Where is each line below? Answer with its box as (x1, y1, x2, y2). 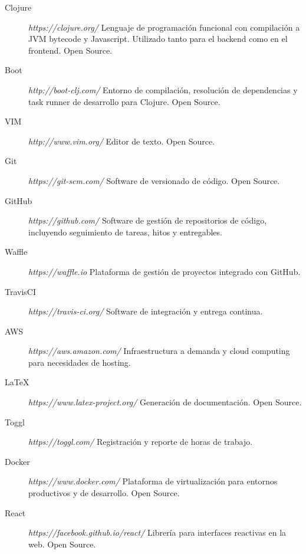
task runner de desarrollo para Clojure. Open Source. (28, 95, 221, 107)
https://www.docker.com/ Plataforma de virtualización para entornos (28, 475, 278, 487)
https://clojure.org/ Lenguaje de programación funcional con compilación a (28, 21, 300, 33)
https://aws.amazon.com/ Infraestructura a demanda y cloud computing (28, 345, 290, 357)
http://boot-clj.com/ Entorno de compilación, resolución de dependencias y (28, 83, 298, 96)
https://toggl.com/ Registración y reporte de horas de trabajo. (28, 435, 253, 448)
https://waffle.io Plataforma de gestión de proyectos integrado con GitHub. (28, 265, 301, 277)
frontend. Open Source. (28, 44, 113, 56)
